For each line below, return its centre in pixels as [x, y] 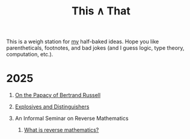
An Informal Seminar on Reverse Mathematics [72, 119]
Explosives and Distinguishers [52, 107]
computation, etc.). [30, 55]
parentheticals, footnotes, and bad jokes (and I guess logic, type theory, [95, 48]
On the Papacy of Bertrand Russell [58, 95]
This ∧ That [101, 11]
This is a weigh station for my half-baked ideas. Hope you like [83, 42]
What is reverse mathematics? [61, 130]
